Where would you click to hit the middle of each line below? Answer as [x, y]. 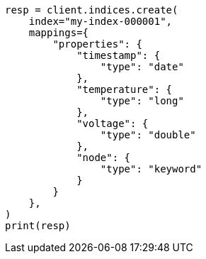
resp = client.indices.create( [92, 10]
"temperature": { [125, 89]
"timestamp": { [119, 55]
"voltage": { [113, 123]
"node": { [104, 158]
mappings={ [59, 33]
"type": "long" [142, 101]
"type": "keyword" [151, 169]
